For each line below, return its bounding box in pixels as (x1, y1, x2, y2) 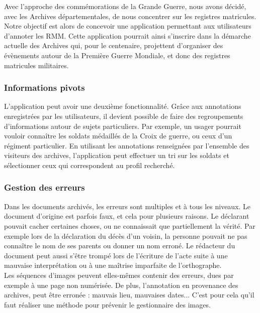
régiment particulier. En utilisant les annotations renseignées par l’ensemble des (4, 140, 249, 150)
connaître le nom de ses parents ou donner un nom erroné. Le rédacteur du (4, 240, 235, 251)
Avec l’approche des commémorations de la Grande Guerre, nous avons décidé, (4, 1, 246, 11)
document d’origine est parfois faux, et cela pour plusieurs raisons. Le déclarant (4, 211, 249, 221)
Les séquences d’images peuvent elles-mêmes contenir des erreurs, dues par (4, 269, 234, 280)
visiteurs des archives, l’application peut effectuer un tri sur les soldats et (4, 150, 230, 161)
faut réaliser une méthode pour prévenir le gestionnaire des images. (4, 299, 211, 309)
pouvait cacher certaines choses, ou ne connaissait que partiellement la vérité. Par (4, 220, 255, 231)
